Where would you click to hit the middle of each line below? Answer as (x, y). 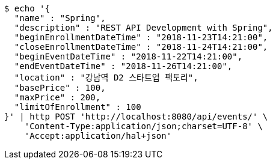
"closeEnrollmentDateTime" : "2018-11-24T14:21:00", (141, 47)
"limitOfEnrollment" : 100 (78, 107)
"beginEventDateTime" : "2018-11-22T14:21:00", (128, 56)
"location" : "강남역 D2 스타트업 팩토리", (106, 77)
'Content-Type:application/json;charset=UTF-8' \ (143, 126)
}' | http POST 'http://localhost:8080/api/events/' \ (136, 117)
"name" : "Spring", (60, 18)
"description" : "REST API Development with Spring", (143, 28)
